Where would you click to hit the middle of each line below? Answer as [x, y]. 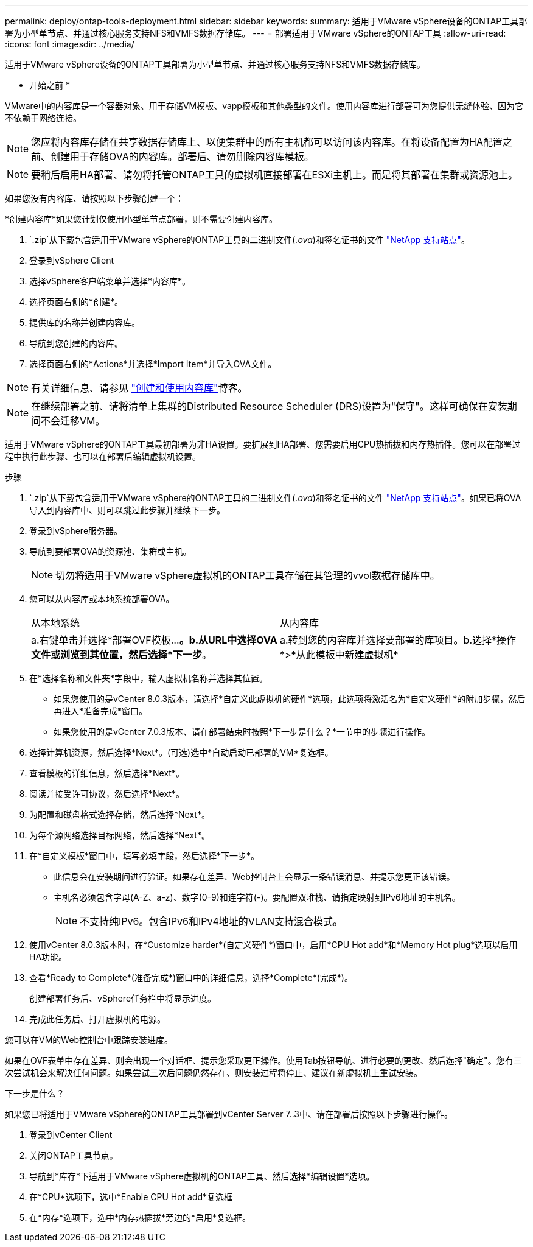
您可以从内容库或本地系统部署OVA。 [102, 599]
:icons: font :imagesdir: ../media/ [70, 44]
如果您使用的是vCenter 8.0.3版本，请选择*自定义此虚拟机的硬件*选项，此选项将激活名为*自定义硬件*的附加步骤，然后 [290, 699]
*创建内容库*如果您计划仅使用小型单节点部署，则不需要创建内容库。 [141, 219]
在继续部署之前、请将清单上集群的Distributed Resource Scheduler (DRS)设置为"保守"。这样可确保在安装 [269, 406]
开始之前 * [50, 85]
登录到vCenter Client [71, 1135]
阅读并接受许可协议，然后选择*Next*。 [107, 794]
